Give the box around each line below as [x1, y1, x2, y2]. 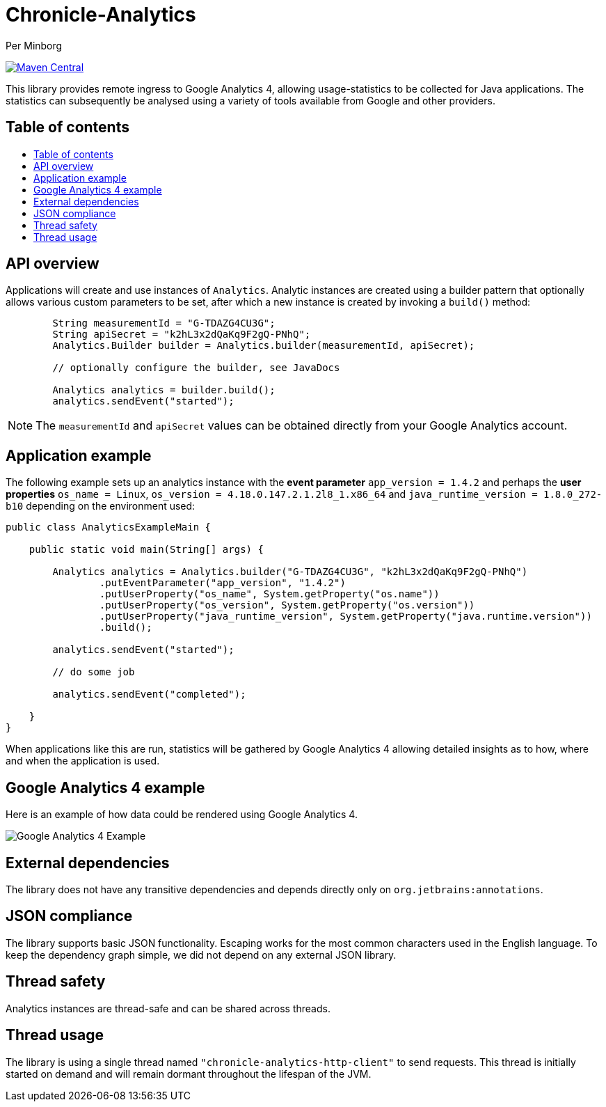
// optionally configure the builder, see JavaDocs [52, 362, 340, 374]
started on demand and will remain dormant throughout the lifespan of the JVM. [6, 1067, 372, 1080]
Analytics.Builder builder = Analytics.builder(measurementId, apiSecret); [52, 340, 475, 352]
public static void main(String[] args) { [29, 544, 264, 556]
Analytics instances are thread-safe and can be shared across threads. [6, 1002, 330, 1014]
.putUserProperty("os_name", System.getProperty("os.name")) [99, 588, 440, 600]
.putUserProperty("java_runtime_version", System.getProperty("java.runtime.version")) [99, 611, 592, 622]
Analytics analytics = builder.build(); [52, 384, 276, 396]
